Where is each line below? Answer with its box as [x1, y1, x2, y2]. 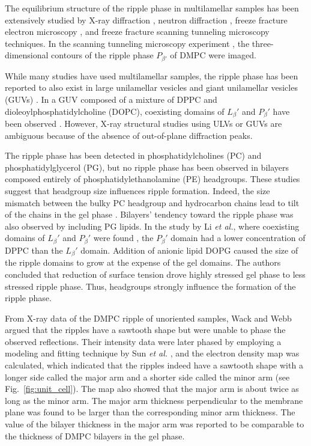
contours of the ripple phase [51, 49, 154, 61]
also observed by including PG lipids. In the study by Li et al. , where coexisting [5, 219, 300, 232]
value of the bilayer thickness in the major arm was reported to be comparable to [5, 418, 304, 430]
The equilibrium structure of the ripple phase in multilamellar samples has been [5, 2, 299, 14]
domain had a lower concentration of [171, 231, 306, 244]
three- [252, 37, 274, 49]
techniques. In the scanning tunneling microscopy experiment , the [5, 37, 250, 49]
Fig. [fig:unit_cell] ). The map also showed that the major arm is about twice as [5, 382, 299, 395]
